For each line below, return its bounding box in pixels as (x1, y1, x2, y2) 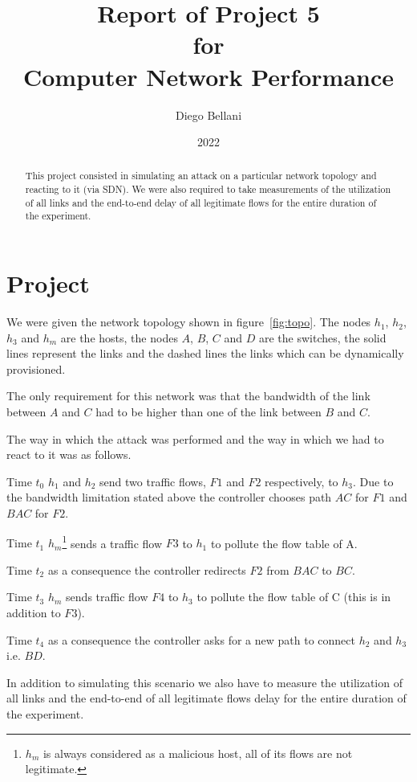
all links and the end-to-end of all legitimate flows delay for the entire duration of (6, 690, 407, 706)
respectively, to (265, 473, 338, 489)
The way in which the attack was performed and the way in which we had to (6, 430, 384, 447)
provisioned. (6, 360, 66, 377)
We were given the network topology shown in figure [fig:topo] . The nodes (6, 313, 371, 330)
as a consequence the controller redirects (47, 561, 246, 578)
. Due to (353, 473, 394, 489)
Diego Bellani (175, 106, 242, 123)
